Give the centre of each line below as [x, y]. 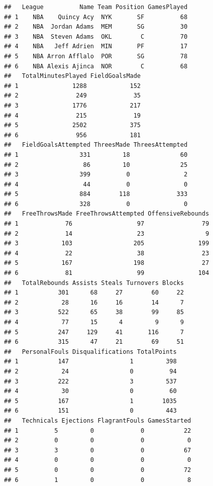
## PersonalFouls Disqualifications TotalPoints [90, 352]
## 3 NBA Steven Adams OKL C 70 [96, 36]
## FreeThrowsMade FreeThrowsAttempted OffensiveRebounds [107, 214]
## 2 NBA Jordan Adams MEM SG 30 [96, 27]
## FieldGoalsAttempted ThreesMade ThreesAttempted [96, 145]
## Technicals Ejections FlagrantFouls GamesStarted [98, 420]
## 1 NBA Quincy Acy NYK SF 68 [96, 17]
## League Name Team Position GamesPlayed [96, 7]
